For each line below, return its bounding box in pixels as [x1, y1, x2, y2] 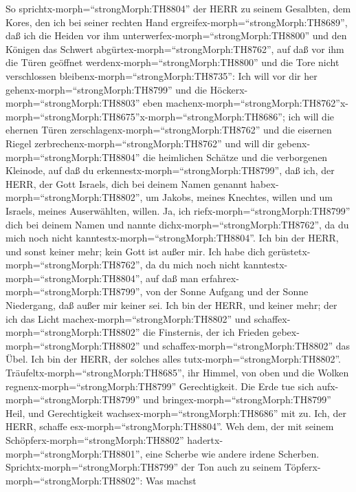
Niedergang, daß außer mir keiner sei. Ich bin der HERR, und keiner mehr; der [5, 298, 337, 312]
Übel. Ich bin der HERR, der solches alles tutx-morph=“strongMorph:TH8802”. [5, 352, 341, 366]
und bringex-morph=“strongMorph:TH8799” [143, 392, 331, 407]
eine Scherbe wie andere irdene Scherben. [146, 446, 320, 460]
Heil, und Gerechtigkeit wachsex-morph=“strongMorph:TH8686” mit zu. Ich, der [5, 405, 346, 420]
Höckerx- [210, 82, 248, 96]
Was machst [146, 473, 197, 487]
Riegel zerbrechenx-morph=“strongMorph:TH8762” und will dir [5, 136, 274, 150]
